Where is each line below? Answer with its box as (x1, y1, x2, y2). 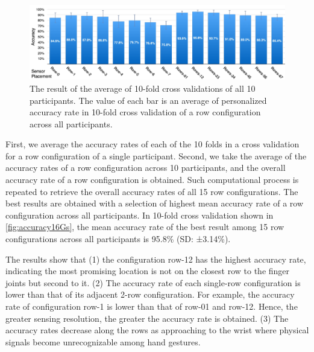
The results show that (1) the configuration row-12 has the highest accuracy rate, (5, 252, 306, 265)
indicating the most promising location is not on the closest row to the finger (5, 264, 290, 277)
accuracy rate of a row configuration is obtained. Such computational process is (5, 173, 299, 186)
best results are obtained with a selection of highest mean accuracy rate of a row (5, 197, 304, 210)
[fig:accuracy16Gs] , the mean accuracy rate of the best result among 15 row (5, 220, 284, 233)
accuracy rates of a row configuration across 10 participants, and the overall (5, 161, 286, 174)
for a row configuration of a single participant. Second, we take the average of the (5, 149, 307, 162)
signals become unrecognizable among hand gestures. (5, 335, 201, 348)
